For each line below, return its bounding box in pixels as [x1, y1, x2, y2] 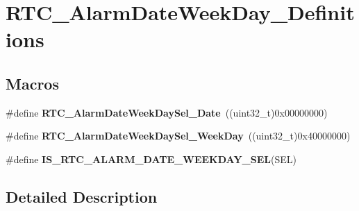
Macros [6, 72, 59, 94]
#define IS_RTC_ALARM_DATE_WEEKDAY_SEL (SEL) [6, 151, 297, 166]
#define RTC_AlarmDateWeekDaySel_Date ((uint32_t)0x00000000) [6, 105, 328, 119]
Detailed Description [6, 185, 158, 207]
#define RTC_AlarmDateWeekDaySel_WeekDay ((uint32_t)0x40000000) [6, 128, 351, 143]
